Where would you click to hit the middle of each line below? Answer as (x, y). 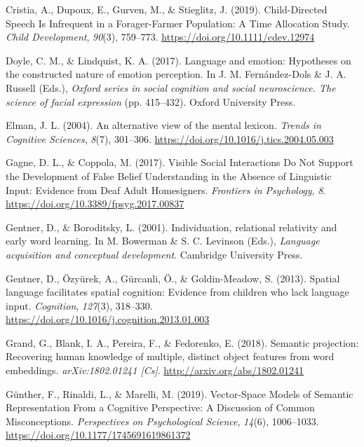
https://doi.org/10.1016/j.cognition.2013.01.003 (108, 319)
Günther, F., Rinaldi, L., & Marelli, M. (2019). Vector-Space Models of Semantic (180, 393)
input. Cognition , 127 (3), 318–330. (79, 305)
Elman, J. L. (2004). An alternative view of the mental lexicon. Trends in (163, 125)
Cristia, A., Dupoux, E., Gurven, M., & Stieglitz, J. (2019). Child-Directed (167, 9)
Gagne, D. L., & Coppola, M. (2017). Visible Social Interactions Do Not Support (180, 162)
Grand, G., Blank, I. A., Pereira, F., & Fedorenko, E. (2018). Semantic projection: (182, 342)
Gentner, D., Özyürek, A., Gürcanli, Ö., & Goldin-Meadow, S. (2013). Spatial (173, 278)
